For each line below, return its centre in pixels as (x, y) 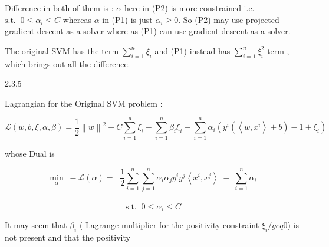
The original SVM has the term (62, 50)
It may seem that (36, 225)
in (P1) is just (127, 19)
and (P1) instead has (193, 50)
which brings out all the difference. (68, 63)
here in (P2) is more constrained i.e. (189, 8)
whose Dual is (30, 154)
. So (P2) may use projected (229, 19)
